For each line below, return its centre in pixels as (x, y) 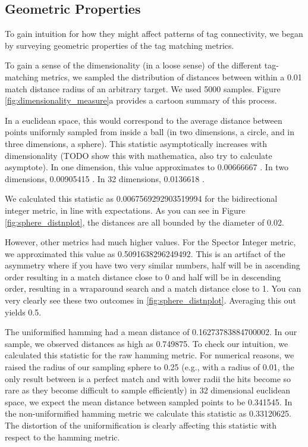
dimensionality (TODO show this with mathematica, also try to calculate (139, 155)
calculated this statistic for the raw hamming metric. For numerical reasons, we (150, 355)
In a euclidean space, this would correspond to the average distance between (144, 120)
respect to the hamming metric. (62, 437)
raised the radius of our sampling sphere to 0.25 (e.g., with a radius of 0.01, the (150, 367)
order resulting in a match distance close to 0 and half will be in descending (143, 276)
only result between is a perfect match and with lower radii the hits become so (148, 378)
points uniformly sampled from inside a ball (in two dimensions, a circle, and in (150, 132)
